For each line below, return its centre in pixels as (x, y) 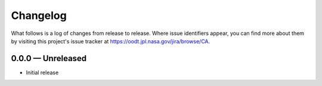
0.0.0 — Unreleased (49, 58)
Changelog (39, 15)
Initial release (42, 72)
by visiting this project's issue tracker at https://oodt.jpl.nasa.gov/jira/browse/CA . (111, 41)
